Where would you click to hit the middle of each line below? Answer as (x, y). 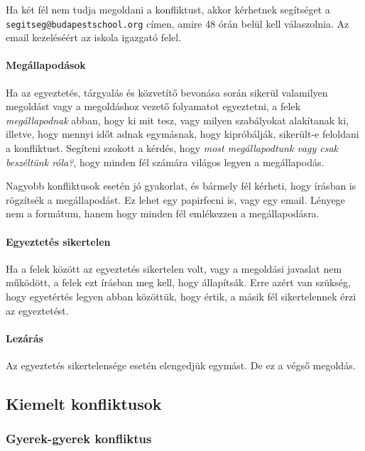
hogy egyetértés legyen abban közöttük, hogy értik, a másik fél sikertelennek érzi (181, 296)
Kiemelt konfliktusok (84, 403)
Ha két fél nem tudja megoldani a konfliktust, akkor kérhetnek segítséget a (168, 9)
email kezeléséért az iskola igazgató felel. (94, 37)
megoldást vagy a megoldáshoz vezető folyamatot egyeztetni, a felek (153, 106)
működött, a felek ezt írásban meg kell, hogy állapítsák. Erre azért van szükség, (178, 282)
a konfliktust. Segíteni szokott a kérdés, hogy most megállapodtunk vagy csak (172, 148)
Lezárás (24, 338)
